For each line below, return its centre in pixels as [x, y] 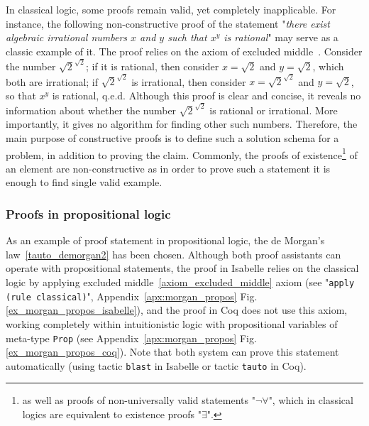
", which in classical [311, 400]
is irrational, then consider [189, 81]
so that [21, 95]
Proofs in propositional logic [88, 213]
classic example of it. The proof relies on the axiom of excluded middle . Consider [184, 51]
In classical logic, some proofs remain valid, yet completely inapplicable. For [171, 9]
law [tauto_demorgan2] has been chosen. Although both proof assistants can [174, 254]
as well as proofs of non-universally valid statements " [139, 400]
